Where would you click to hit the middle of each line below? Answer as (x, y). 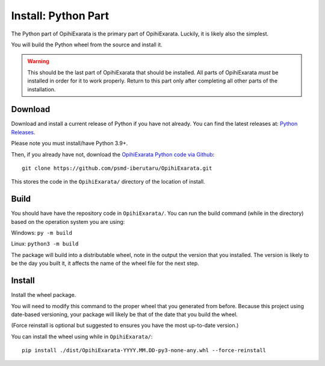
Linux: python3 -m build (45, 244)
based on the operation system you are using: (68, 222)
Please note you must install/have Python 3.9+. (70, 143)
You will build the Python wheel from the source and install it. (87, 45)
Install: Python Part (60, 16)
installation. (42, 89)
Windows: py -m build (42, 233)
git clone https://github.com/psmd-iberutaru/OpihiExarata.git (117, 168)
